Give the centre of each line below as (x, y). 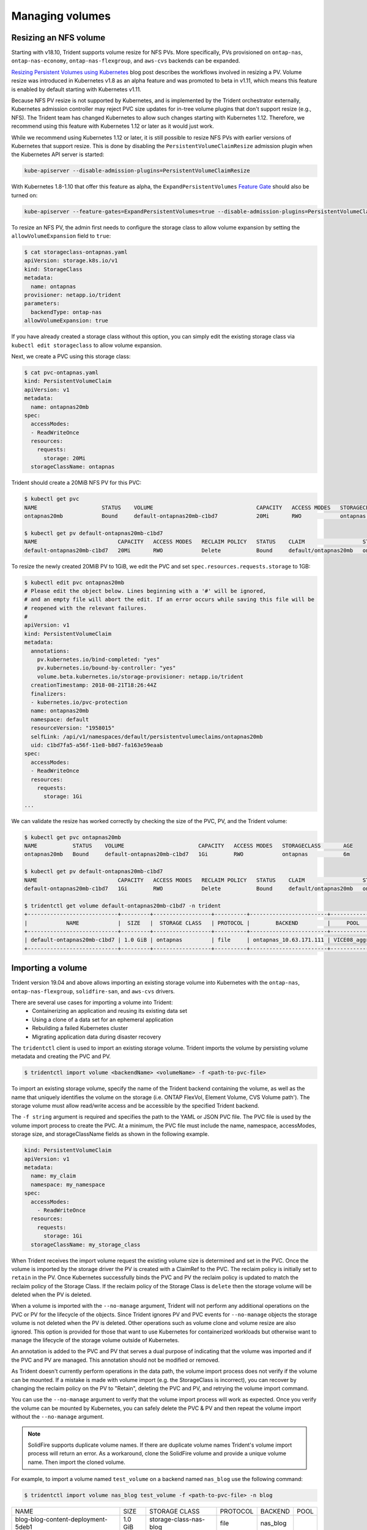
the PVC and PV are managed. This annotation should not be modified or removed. (116, 1360)
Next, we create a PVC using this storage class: (71, 356)
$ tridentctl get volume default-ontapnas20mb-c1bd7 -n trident (123, 905)
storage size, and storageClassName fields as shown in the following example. (110, 1134)
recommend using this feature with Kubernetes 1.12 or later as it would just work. (113, 126)
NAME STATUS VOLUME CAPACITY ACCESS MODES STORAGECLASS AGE (189, 846)
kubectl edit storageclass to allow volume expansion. (87, 345)
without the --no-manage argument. (57, 1417)
